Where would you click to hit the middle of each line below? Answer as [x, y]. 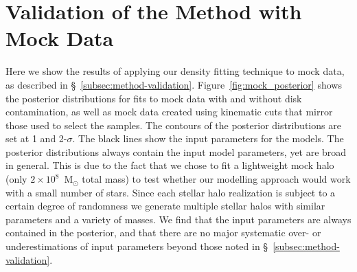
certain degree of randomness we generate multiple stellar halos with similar [165, 206]
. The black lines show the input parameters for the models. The [208, 138]
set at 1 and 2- [36, 138]
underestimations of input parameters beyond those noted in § [137, 246]
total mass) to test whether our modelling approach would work [216, 179]
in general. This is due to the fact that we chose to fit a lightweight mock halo [170, 165]
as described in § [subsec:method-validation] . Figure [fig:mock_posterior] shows [174, 84]
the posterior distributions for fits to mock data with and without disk [154, 98]
